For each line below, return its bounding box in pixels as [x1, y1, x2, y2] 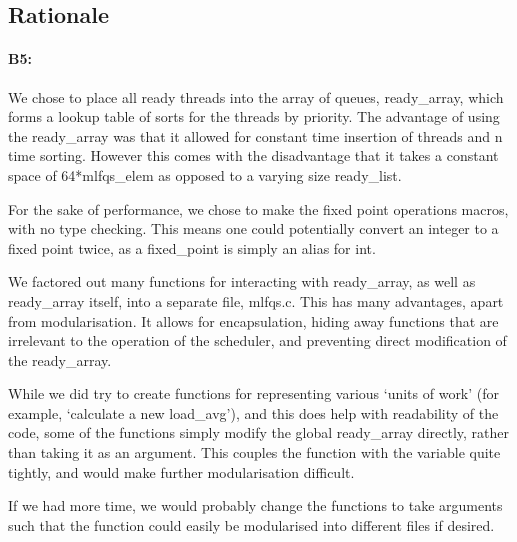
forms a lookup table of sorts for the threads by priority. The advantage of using [8, 106, 500, 127]
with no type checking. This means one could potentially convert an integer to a [8, 218, 499, 239]
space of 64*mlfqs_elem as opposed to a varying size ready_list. [8, 164, 402, 185]
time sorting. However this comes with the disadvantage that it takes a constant [8, 145, 499, 166]
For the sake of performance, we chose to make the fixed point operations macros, [8, 198, 509, 219]
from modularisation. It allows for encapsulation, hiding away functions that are [8, 310, 499, 331]
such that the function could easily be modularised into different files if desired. [8, 514, 495, 535]
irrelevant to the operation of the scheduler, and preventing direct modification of [8, 330, 507, 351]
